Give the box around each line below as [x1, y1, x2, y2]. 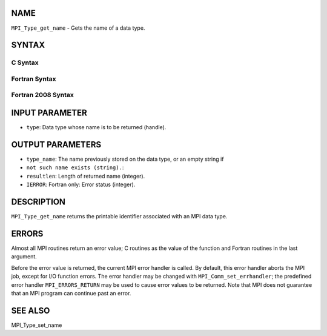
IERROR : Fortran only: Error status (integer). [26, 181, 136, 188]
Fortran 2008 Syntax [11, 91, 74, 99]
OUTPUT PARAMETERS [11, 139, 102, 150]
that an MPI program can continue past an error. [11, 289, 131, 297]
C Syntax [11, 58, 39, 67]
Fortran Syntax [11, 75, 56, 83]
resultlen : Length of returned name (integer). [26, 172, 145, 180]
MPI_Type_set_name [11, 321, 62, 329]
